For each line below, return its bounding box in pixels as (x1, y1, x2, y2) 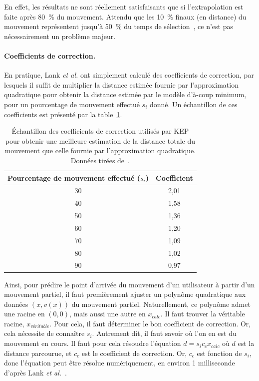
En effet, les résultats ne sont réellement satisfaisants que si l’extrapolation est (4, 2, 244, 12)
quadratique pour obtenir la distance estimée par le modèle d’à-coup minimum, (4, 89, 247, 100)
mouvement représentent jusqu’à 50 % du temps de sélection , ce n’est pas (4, 21, 233, 32)
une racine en (4, 308, 45, 319)
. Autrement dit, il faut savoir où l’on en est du (92, 328, 237, 338)
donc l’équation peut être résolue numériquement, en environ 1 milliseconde (4, 357, 235, 368)
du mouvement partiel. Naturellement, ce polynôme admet (71, 298, 251, 309)
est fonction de (197, 347, 242, 358)
